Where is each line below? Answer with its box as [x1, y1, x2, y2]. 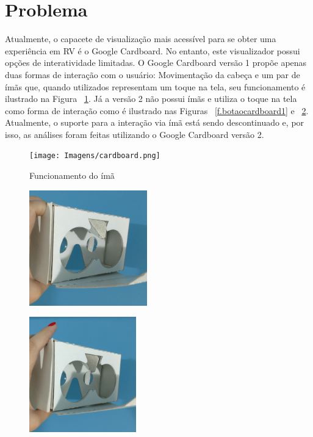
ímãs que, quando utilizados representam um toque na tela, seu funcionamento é [5, 80, 306, 93]
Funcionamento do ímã [29, 169, 115, 182]
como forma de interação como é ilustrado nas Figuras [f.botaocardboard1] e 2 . [5, 104, 309, 117]
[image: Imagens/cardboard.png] [29, 151, 160, 161]
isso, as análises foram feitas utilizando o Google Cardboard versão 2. [5, 128, 264, 140]
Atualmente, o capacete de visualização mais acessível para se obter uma [5, 32, 276, 45]
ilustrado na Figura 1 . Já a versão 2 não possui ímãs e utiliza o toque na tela [5, 92, 297, 105]
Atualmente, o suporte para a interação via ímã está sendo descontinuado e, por [5, 116, 304, 129]
